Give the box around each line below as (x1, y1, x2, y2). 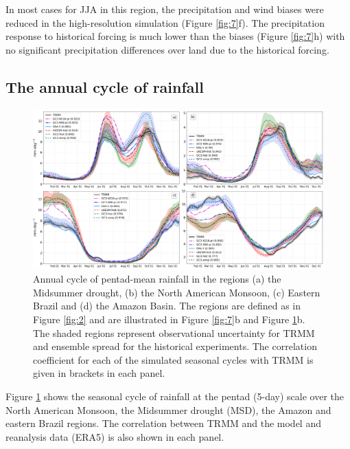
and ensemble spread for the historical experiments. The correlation (33, 339, 317, 353)
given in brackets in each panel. (33, 366, 165, 380)
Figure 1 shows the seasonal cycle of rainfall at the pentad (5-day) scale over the (5, 389, 344, 404)
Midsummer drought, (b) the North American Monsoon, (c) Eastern (33, 285, 320, 299)
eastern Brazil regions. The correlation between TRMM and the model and (5, 416, 321, 430)
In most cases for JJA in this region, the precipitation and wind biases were (5, 2, 324, 16)
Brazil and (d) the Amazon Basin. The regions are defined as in (33, 298, 301, 313)
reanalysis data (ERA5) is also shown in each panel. (5, 429, 224, 443)
